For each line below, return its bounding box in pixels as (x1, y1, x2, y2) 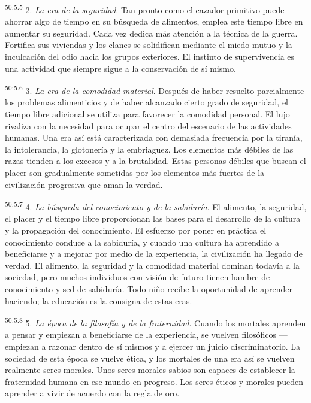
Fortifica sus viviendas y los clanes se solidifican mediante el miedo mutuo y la (5, 38, 292, 51)
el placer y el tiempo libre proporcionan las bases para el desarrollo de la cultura (5, 212, 301, 225)
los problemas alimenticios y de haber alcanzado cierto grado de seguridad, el (5, 96, 288, 108)
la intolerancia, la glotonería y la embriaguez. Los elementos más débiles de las (5, 143, 294, 155)
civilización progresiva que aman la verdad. (5, 178, 163, 190)
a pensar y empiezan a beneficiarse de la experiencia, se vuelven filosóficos (5, 328, 277, 341)
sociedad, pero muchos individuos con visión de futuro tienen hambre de (5, 271, 270, 283)
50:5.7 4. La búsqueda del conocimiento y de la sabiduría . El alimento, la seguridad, (5, 199, 307, 213)
